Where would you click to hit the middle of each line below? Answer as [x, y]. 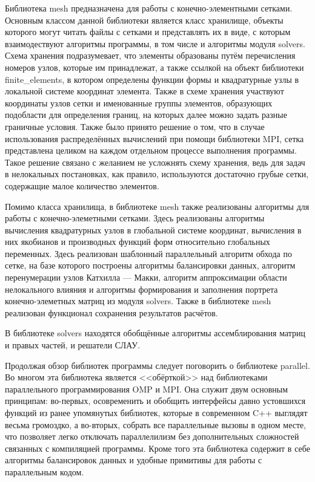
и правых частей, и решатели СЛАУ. [73, 345]
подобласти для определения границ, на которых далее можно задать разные [146, 115]
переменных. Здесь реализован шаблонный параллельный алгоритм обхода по [148, 253]
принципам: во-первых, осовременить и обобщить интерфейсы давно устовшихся [155, 401]
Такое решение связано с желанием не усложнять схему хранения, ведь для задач [155, 162]
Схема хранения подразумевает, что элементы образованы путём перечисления [150, 55]
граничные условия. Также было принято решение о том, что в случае [135, 126]
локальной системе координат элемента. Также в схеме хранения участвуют [144, 91]
